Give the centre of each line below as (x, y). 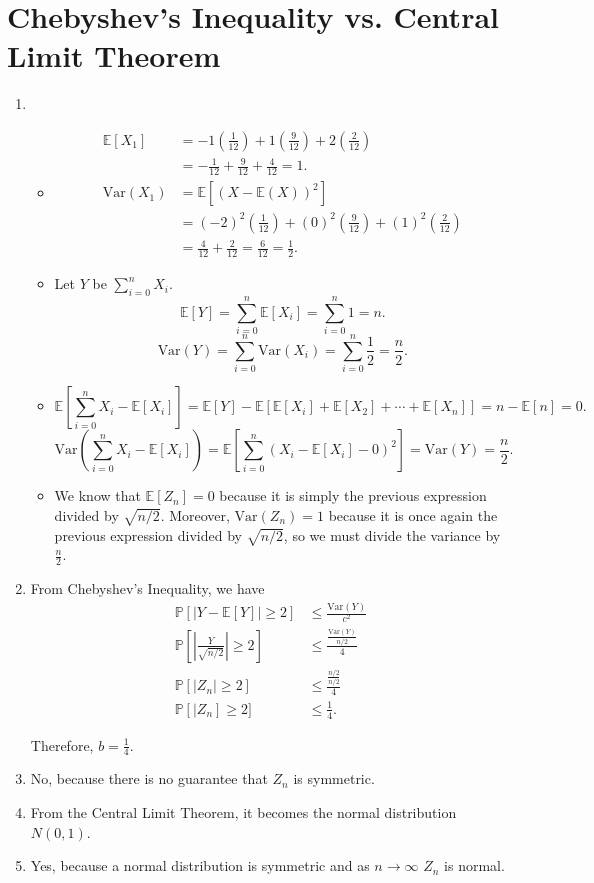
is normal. (474, 865)
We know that (97, 495)
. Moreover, (195, 514)
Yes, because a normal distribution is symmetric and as (200, 865)
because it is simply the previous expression (353, 495)
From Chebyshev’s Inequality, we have (147, 588)
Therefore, (62, 744)
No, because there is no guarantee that (149, 778)
